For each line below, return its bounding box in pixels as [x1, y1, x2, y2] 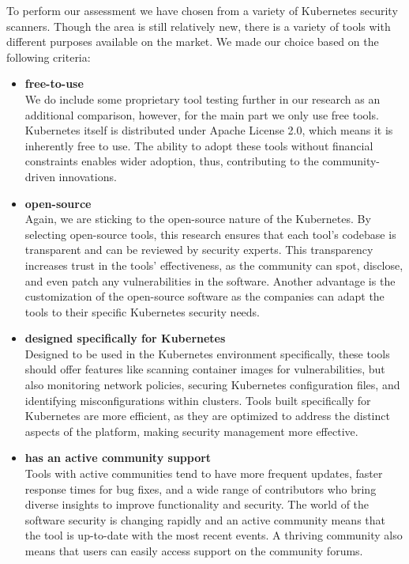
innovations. [58, 168, 117, 184]
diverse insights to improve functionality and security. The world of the [24, 496, 370, 513]
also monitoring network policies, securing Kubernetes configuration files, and [24, 377, 400, 393]
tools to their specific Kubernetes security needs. [24, 303, 261, 320]
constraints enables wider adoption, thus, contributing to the [24, 153, 319, 169]
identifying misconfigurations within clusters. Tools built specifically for [24, 392, 371, 408]
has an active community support [24, 449, 212, 466]
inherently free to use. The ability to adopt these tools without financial [24, 137, 373, 153]
